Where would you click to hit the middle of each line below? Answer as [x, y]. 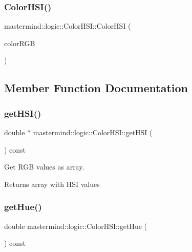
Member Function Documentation [96, 88]
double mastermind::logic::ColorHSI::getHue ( [76, 226]
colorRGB [20, 43]
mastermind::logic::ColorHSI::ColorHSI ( [68, 26]
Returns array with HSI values [52, 184]
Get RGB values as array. [44, 167]
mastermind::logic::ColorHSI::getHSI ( [93, 132]
